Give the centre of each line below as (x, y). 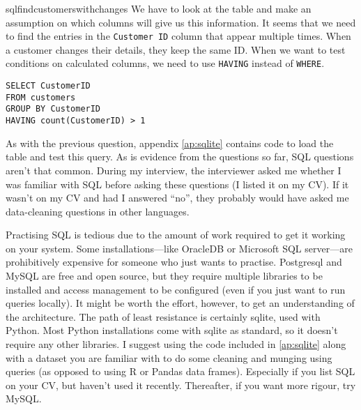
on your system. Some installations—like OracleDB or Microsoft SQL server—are (179, 248)
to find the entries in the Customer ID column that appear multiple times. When (178, 36)
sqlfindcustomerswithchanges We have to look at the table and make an (159, 8)
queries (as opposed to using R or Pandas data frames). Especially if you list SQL (180, 371)
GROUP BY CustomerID (53, 109)
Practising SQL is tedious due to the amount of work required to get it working (176, 235)
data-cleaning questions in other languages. (98, 211)
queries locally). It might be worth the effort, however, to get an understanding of (180, 303)
